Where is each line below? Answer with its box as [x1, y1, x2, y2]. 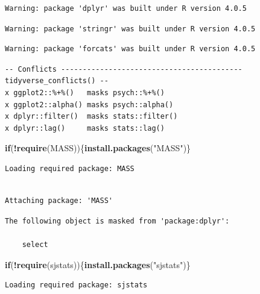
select [22, 240, 48, 249]
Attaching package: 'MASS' [5, 196, 113, 205]
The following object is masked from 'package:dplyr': [5, 216, 230, 225]
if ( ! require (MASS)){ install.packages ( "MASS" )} [5, 142, 191, 154]
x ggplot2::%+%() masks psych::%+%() [5, 88, 165, 97]
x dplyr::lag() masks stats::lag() [5, 124, 165, 133]
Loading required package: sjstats [5, 281, 148, 290]
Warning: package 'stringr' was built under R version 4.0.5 [5, 24, 256, 33]
